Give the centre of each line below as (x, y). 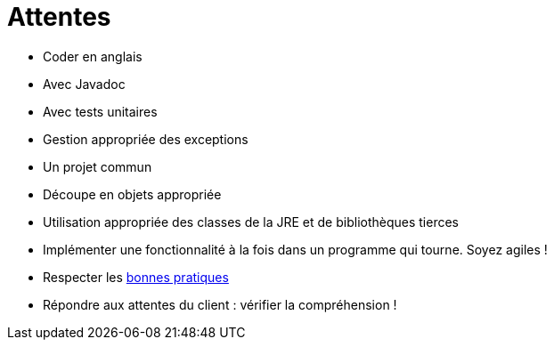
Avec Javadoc (84, 84)
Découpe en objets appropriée (132, 194)
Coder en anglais (93, 56)
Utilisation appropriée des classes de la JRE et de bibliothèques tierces (251, 222)
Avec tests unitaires (100, 111)
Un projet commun (98, 166)
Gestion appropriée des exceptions (146, 139)
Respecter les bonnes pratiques (136, 277)
